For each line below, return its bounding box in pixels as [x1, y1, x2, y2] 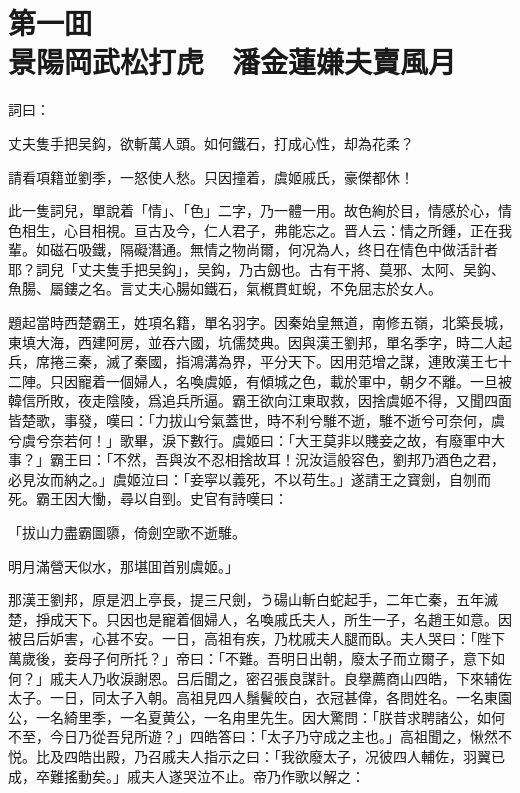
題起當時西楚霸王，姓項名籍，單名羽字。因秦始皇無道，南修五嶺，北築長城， [8, 312, 512, 333]
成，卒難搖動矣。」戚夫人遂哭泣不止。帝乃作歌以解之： [8, 765, 365, 786]
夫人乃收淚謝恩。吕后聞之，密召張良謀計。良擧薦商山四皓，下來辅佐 [63, 667, 512, 688]
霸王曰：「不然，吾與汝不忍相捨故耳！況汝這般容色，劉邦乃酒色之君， [49, 449, 505, 470]
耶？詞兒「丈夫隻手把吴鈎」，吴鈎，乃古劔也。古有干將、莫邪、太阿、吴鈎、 [8, 258, 505, 279]
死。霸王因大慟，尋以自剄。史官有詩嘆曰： [8, 488, 288, 509]
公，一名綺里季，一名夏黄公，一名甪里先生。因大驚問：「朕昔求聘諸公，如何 [8, 706, 505, 727]
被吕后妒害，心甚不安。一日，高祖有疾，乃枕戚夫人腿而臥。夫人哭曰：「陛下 [8, 628, 505, 649]
